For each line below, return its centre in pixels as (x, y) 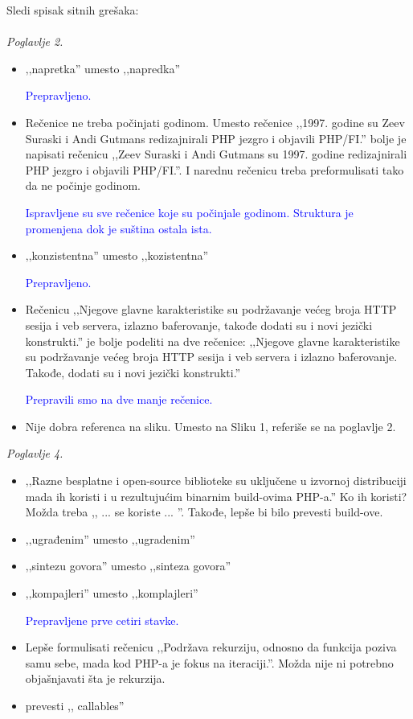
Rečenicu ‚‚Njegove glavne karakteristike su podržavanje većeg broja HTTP (211, 309)
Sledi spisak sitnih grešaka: (73, 10)
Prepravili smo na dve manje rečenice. (119, 399)
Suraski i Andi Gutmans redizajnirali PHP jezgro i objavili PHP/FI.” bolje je (216, 138)
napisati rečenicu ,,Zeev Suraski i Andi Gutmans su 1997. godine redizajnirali (216, 154)
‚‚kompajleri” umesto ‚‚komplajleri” (112, 593)
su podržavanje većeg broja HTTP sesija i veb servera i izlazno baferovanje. (211, 357)
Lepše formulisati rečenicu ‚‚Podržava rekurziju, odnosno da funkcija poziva (211, 647)
